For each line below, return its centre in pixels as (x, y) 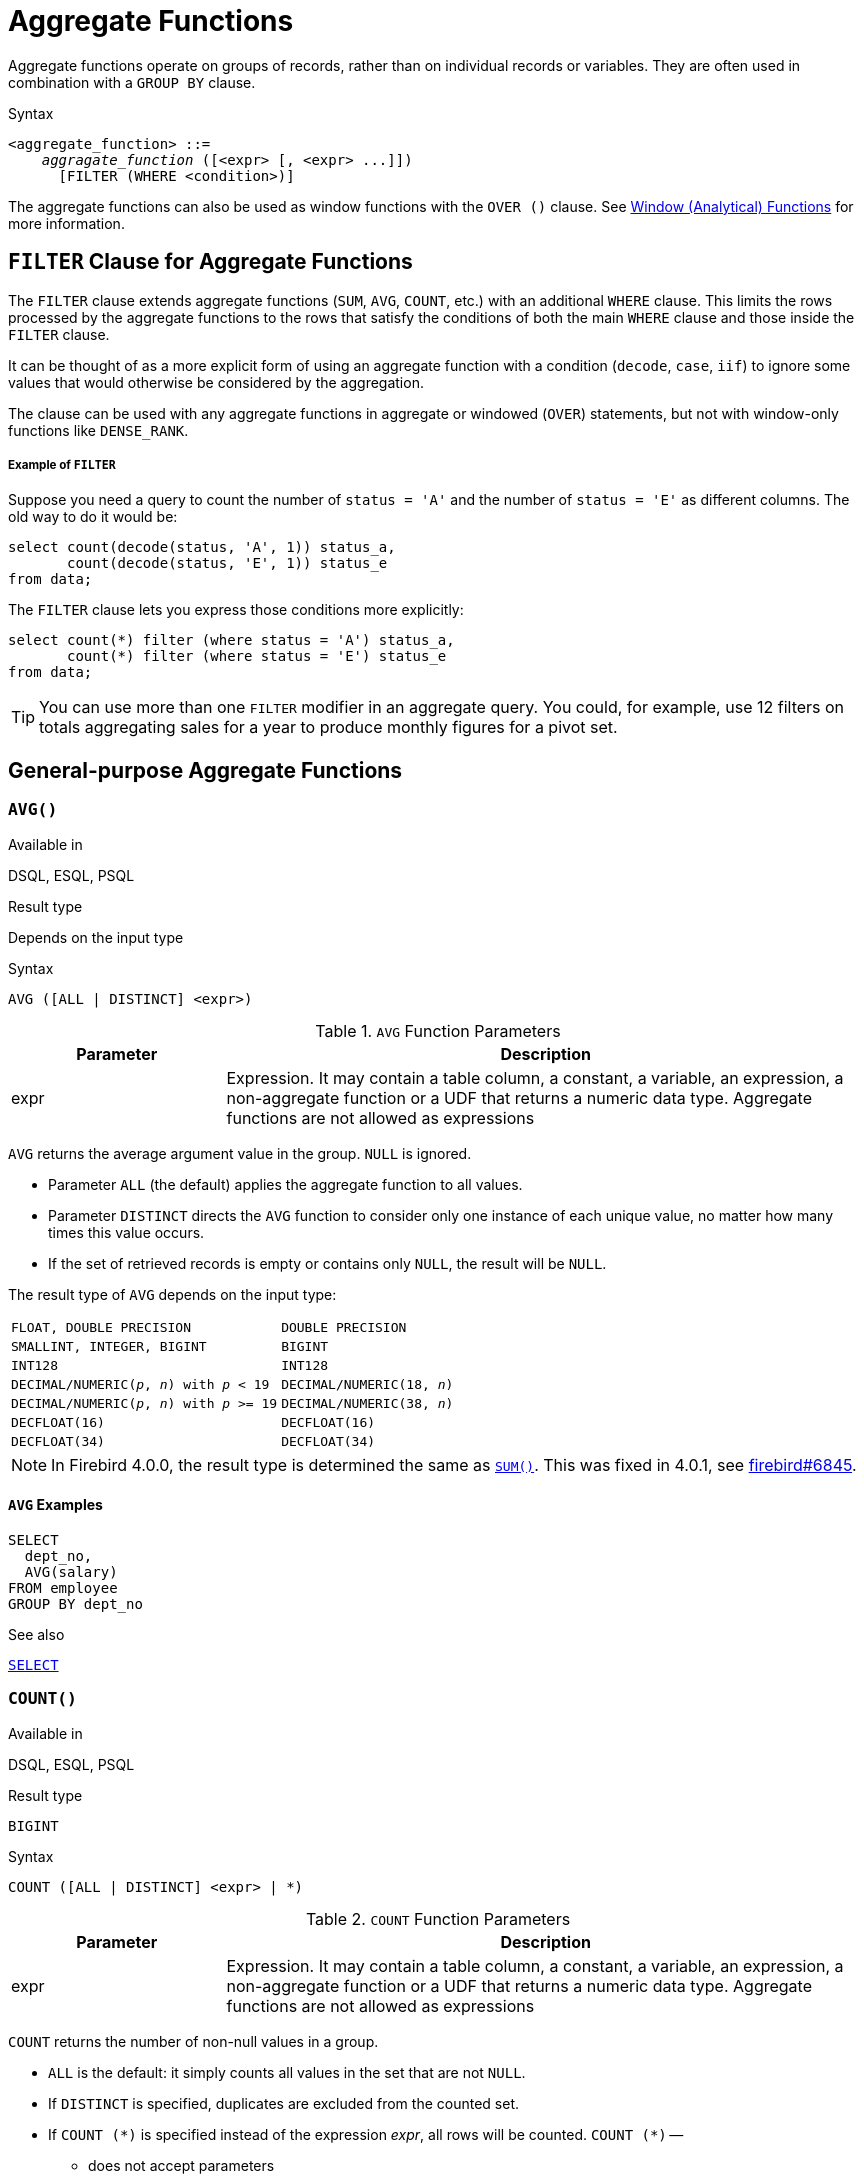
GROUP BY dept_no (75, 1603)
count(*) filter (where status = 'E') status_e (257, 656)
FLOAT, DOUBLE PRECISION (101, 1327)
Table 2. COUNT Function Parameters (438, 1918)
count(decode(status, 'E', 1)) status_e (227, 563)
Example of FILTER (62, 464)
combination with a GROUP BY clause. (132, 82)
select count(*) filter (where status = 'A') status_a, (231, 640)
